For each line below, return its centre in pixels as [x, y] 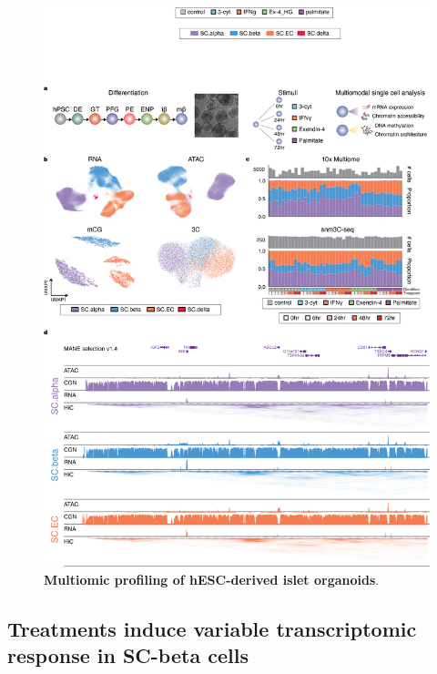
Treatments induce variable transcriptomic [212, 628]
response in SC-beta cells [128, 655]
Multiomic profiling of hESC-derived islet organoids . [212, 579]
